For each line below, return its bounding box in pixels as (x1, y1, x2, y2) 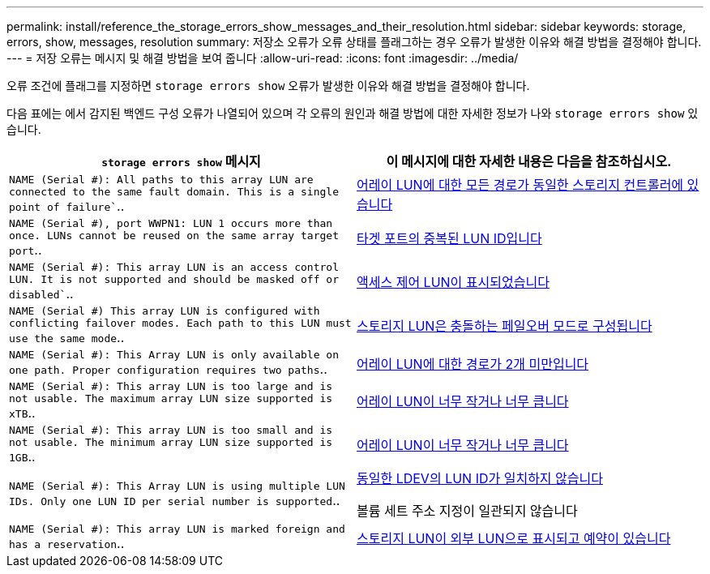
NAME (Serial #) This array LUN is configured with (9, 305, 320, 317)
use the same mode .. (9, 329, 125, 345)
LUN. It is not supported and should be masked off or (9, 273, 339, 285)
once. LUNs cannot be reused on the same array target (9, 229, 339, 242)
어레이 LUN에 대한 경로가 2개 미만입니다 (357, 355, 589, 372)
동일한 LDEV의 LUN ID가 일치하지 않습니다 (357, 470, 603, 486)
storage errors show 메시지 (101, 153, 261, 169)
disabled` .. (9, 285, 74, 302)
